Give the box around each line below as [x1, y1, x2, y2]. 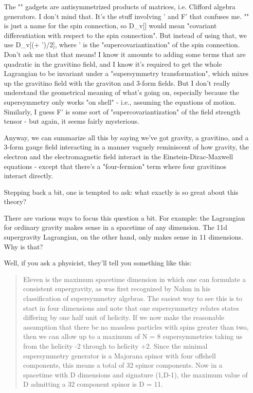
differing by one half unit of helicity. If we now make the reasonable [23, 312, 224, 322]
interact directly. [4, 170, 53, 181]
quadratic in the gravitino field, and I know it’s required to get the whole [4, 58, 222, 69]
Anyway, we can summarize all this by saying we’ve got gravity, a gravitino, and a [4, 132, 249, 142]
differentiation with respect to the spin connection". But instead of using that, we [4, 30, 247, 40]
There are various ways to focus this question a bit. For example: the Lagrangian [4, 212, 245, 223]
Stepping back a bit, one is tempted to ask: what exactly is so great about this [4, 187, 238, 197]
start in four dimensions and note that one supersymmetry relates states [23, 302, 239, 313]
